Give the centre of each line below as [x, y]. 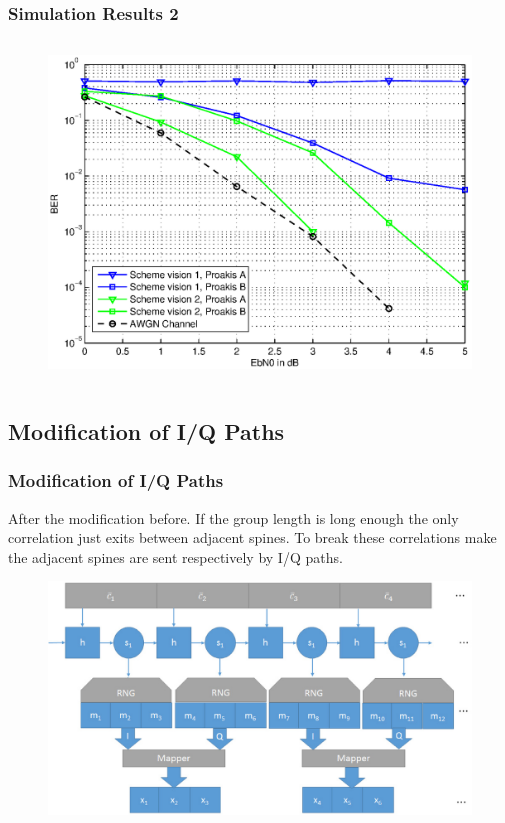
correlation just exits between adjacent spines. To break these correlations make [252, 537]
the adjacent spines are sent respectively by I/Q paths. [175, 556]
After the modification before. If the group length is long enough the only [233, 517]
